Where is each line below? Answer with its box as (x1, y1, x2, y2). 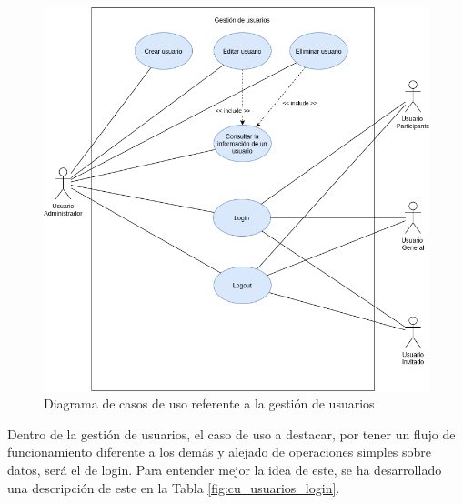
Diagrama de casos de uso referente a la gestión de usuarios (44, 394, 375, 413)
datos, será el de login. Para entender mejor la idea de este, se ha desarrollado (7, 460, 442, 479)
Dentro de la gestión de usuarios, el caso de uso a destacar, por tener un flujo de (7, 424, 456, 443)
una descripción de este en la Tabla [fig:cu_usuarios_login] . (7, 478, 340, 497)
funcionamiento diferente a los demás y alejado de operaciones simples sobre (7, 442, 432, 461)
